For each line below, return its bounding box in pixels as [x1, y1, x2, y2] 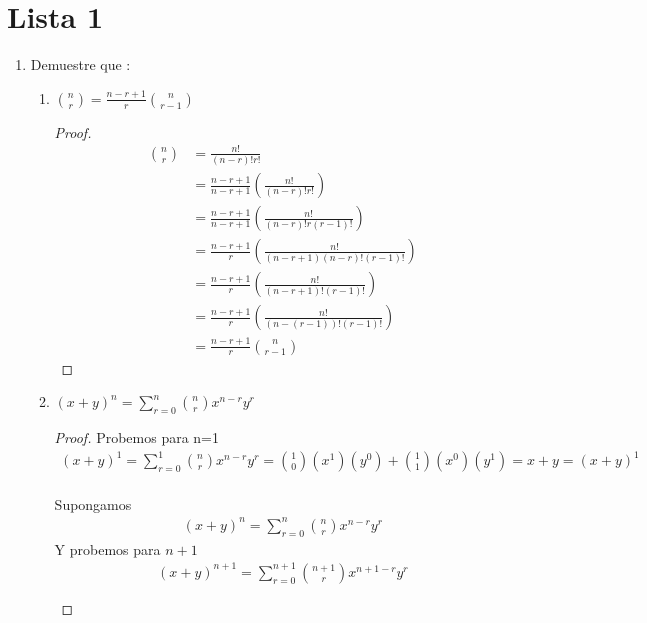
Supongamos [54, 493, 132, 514]
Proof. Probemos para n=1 [54, 427, 220, 448]
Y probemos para [54, 538, 161, 559]
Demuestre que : [30, 54, 131, 75]
